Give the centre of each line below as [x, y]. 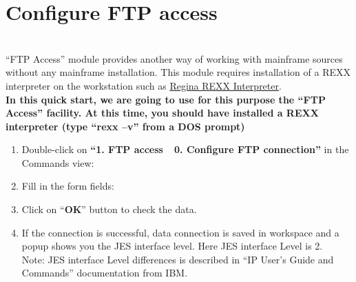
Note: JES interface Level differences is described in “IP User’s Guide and [178, 259]
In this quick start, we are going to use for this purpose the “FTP [166, 99]
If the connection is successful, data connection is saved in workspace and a [180, 232]
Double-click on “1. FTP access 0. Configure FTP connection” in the [185, 149]
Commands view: [58, 162]
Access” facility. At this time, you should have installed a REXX [162, 113]
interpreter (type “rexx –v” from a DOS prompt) [125, 126]
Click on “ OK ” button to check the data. [109, 209]
